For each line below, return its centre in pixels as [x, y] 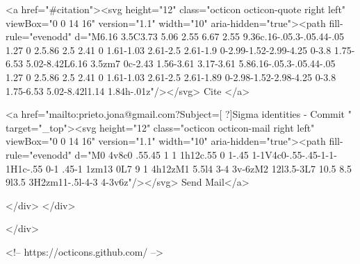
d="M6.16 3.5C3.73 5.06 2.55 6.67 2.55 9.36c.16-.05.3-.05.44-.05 [210, 36]
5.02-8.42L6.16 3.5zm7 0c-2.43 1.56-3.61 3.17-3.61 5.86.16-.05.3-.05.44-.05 [181, 63]
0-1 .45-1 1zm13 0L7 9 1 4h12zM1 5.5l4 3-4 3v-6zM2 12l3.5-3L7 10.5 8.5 [199, 168]
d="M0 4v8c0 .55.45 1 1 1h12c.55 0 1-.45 [162, 154]
